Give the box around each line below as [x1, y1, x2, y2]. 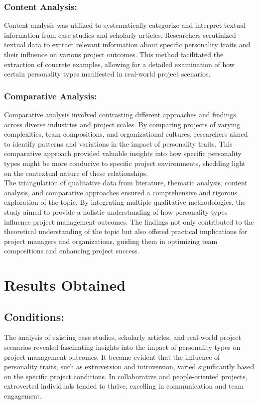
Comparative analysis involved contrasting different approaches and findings [4, 109, 236, 119]
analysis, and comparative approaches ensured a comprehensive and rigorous [4, 187, 238, 197]
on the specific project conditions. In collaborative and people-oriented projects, [4, 371, 248, 381]
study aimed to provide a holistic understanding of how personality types [4, 206, 228, 217]
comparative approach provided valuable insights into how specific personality [4, 148, 242, 159]
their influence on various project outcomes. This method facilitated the [4, 49, 224, 59]
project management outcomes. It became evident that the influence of [4, 351, 220, 362]
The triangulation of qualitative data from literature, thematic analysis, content [4, 177, 248, 188]
